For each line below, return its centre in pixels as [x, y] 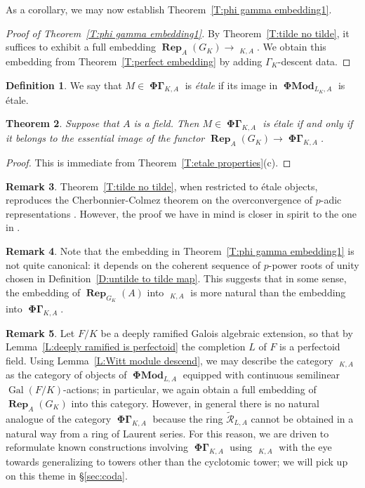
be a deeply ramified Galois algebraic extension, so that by [227, 332]
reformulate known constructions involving [97, 447]
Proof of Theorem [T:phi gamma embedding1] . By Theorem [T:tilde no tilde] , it [178, 33]
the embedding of [43, 292]
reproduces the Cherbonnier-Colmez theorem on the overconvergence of [159, 200]
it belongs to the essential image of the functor [105, 138]
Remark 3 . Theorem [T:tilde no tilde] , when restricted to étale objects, [162, 186]
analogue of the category [59, 418]
